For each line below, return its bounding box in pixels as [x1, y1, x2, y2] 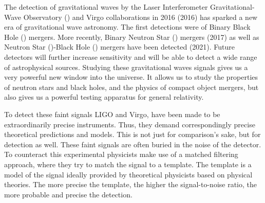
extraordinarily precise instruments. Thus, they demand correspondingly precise [4, 119, 255, 129]
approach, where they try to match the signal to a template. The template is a [4, 159, 252, 169]
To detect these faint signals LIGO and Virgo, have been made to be [4, 108, 220, 119]
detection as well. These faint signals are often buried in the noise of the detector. [4, 139, 261, 149]
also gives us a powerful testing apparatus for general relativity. [4, 92, 204, 102]
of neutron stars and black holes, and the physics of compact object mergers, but [4, 81, 259, 92]
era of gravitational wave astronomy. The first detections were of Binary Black [4, 21, 251, 32]
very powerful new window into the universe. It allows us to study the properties [4, 72, 258, 82]
